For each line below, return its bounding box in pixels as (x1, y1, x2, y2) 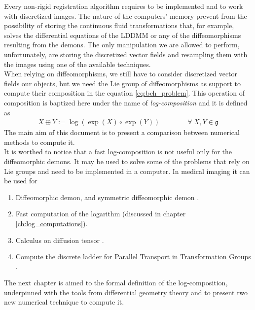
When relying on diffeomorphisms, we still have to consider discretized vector (4, 69, 238, 79)
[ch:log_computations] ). (15, 218, 88, 228)
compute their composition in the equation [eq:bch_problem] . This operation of (4, 88, 245, 98)
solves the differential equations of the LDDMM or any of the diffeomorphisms (4, 30, 241, 40)
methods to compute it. (4, 137, 75, 147)
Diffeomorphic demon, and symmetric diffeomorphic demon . (15, 192, 199, 202)
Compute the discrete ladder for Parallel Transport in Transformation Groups (15, 251, 251, 262)
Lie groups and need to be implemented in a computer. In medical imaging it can (4, 166, 250, 176)
